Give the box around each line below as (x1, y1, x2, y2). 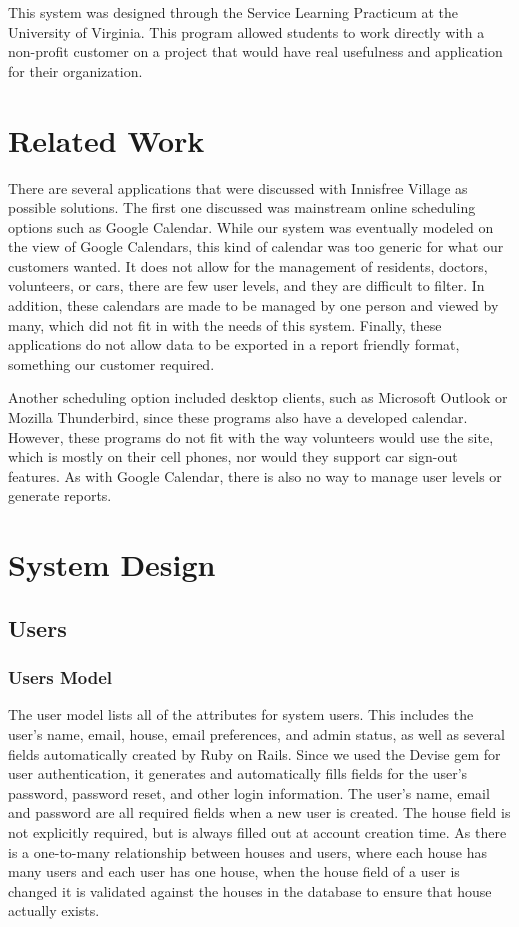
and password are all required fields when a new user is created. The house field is (8, 802, 511, 823)
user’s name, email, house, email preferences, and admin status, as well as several (8, 723, 505, 744)
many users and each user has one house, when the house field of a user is (8, 861, 460, 882)
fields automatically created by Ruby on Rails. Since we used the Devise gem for (8, 743, 501, 764)
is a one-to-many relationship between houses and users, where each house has (8, 841, 488, 862)
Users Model (8, 665, 113, 690)
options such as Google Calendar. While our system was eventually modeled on (8, 216, 494, 237)
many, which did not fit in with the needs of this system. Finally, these (8, 314, 442, 335)
